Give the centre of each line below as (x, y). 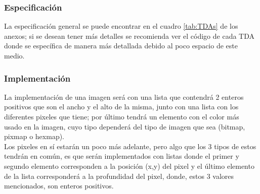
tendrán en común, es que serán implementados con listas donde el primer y (122, 156)
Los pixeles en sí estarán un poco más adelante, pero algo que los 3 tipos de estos (130, 146)
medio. (14, 55)
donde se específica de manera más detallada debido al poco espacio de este (121, 46)
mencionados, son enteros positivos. (59, 186)
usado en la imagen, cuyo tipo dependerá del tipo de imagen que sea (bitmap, (125, 126)
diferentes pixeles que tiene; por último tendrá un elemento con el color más (122, 116)
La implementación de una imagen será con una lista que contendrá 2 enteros (124, 96)
